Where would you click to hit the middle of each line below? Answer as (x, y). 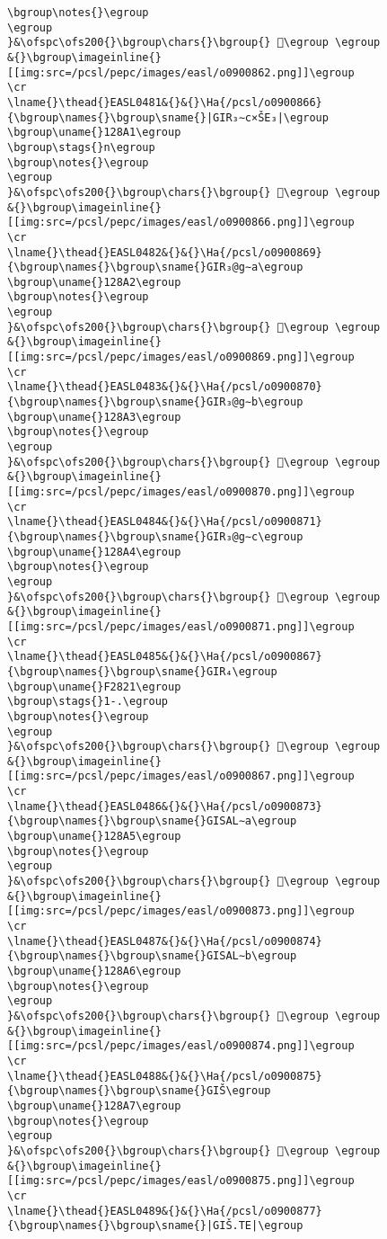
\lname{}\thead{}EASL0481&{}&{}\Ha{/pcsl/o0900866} (165, 102)
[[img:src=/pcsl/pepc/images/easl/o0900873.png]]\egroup (181, 911)
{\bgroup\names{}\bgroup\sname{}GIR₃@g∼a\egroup (155, 267)
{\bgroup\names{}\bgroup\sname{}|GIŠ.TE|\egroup (155, 1226)
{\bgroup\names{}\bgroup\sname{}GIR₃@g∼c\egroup (155, 536)
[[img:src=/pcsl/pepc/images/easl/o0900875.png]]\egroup (181, 1181)
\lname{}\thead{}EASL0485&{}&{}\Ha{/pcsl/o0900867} (165, 657)
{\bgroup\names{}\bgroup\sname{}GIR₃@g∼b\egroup (155, 402)
